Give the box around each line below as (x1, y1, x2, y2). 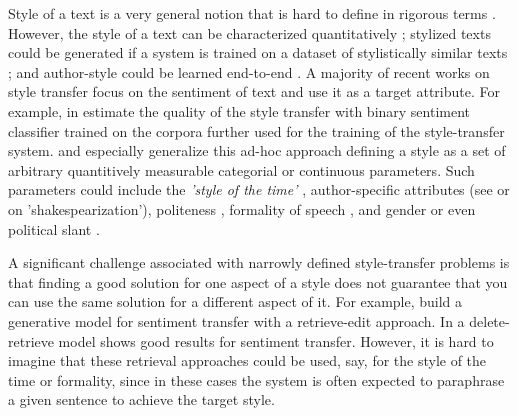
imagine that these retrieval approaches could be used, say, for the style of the (8, 350, 487, 371)
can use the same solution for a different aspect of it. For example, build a (8, 291, 463, 312)
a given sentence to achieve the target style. (8, 389, 275, 410)
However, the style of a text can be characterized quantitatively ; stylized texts (8, 22, 491, 43)
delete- (469, 310, 510, 331)
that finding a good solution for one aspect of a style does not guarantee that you (8, 271, 508, 292)
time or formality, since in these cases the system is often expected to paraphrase (8, 369, 505, 390)
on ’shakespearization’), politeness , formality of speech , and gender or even (8, 198, 476, 219)
